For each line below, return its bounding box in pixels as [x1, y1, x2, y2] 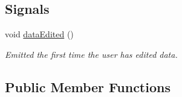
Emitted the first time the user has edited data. [5, 48, 178, 60]
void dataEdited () [5, 28, 74, 40]
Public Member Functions [5, 77, 171, 96]
